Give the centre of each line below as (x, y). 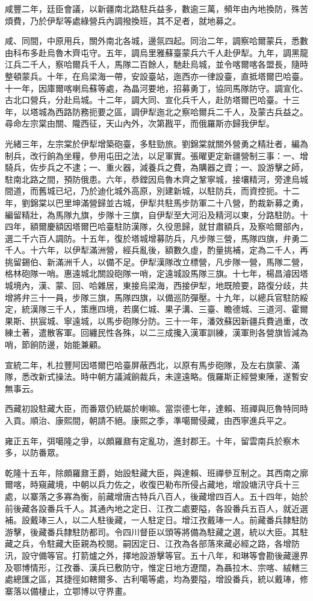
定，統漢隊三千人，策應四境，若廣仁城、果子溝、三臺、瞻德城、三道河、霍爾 (156, 309)
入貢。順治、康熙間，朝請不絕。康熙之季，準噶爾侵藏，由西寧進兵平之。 (148, 420)
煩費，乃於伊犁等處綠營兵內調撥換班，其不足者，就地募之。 (123, 20)
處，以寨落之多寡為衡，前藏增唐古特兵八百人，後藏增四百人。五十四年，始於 (156, 496)
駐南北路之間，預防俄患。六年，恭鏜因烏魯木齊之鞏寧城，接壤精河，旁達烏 (152, 179)
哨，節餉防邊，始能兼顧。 (55, 345)
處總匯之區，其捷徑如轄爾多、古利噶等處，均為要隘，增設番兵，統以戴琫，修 (156, 579)
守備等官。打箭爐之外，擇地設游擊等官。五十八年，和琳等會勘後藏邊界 (169, 555)
